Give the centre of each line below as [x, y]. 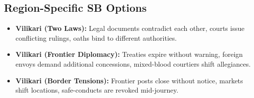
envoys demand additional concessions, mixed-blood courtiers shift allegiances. [133, 63]
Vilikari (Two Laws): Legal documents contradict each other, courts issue [130, 28]
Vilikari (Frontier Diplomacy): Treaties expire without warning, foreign [129, 54]
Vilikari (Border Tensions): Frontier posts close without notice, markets [129, 80]
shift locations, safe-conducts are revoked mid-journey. [97, 90]
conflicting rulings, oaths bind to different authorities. [96, 37]
